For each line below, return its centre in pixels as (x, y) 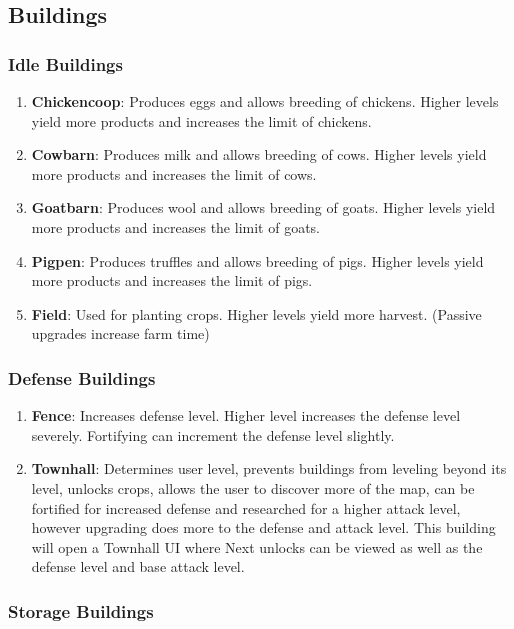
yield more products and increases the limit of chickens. (201, 120)
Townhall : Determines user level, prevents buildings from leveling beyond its (269, 468)
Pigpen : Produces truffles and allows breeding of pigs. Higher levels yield (257, 260)
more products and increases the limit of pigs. (172, 280)
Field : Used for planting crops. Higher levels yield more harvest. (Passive (256, 313)
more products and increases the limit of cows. (174, 173)
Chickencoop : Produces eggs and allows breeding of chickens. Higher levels (265, 101)
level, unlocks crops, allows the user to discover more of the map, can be (253, 487)
